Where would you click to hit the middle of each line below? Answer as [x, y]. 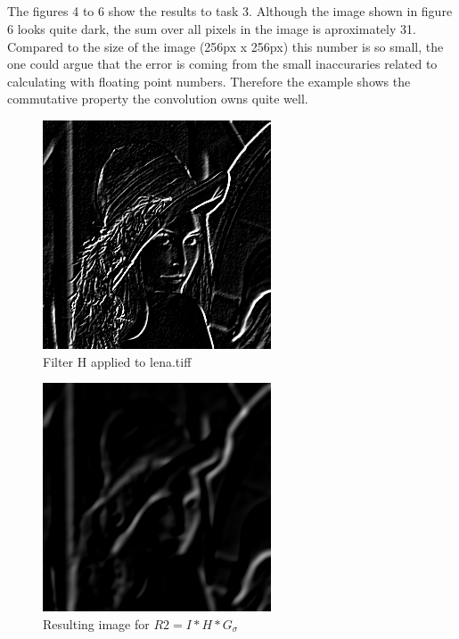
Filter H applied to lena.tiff [117, 361]
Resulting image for [96, 623]
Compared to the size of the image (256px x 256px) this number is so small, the [225, 46]
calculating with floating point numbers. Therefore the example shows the [209, 81]
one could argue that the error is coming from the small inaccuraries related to [222, 64]
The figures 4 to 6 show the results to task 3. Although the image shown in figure [230, 11]
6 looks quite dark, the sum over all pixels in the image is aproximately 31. [212, 28]
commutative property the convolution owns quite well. [158, 99]
